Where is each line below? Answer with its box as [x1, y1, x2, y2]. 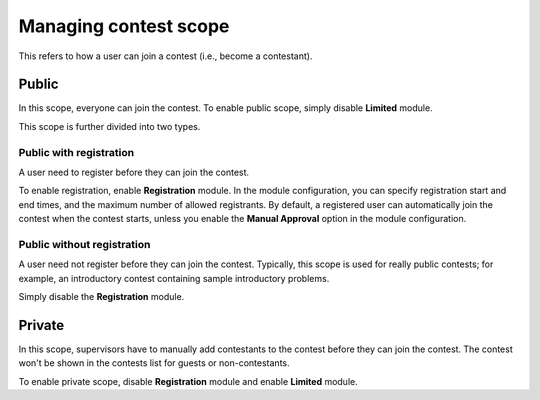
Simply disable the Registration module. [18, 291, 185, 303]
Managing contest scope [18, 15, 230, 37]
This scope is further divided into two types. [18, 120, 201, 132]
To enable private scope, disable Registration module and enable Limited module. [18, 375, 359, 387]
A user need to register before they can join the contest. [18, 166, 250, 178]
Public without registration [18, 237, 151, 251]
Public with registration [18, 145, 135, 159]
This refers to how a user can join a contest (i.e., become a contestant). [18, 50, 313, 62]
